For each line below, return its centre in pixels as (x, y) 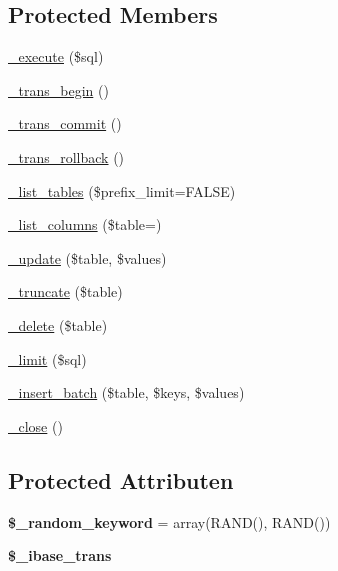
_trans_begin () (58, 89)
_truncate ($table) (65, 291)
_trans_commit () (65, 123)
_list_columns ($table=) (85, 224)
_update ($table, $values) (87, 257)
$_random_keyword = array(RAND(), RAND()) (169, 521)
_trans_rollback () (66, 156)
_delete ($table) (58, 324)
